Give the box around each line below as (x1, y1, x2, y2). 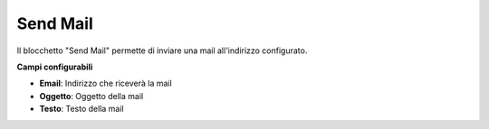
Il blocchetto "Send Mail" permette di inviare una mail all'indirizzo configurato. (16, 45, 308, 56)
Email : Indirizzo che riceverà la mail (39, 78, 172, 89)
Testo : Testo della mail (39, 104, 124, 115)
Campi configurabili (16, 61, 93, 72)
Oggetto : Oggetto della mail (39, 90, 144, 101)
